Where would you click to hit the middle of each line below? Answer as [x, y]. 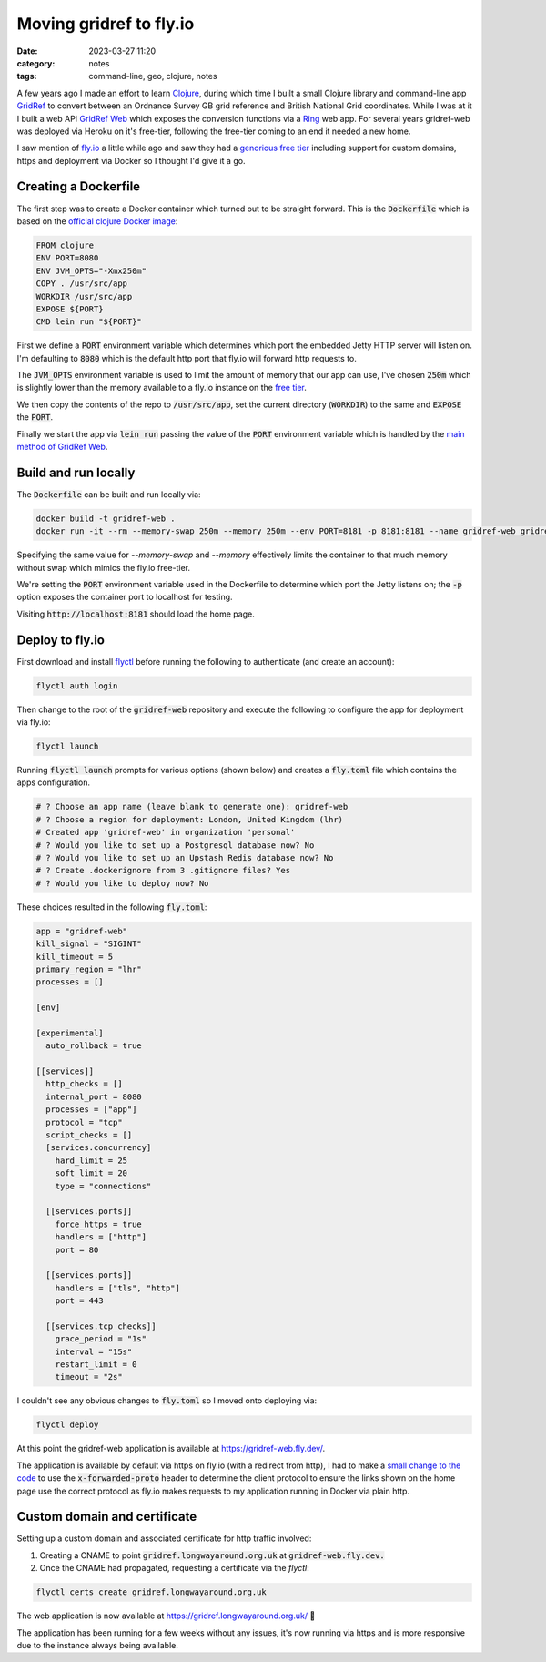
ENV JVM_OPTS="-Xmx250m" [91, 270]
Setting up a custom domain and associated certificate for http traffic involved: [164, 1538]
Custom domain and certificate [107, 1517]
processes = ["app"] [91, 1110]
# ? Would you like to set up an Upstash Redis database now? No [185, 858]
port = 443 [79, 1301]
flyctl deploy [67, 1425]
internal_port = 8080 [94, 1096]
